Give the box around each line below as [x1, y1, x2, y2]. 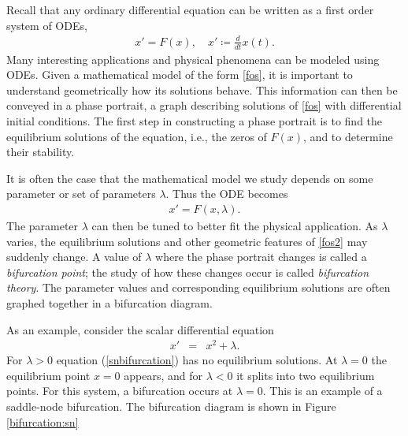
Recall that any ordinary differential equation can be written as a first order [6, 2, 374, 17]
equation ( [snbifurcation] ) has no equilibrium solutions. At [56, 352, 338, 368]
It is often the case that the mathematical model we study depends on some [6, 170, 373, 186]
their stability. [6, 143, 75, 160]
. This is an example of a [262, 382, 383, 399]
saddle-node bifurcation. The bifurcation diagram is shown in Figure [6, 397, 336, 414]
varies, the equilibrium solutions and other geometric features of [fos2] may [6, 233, 368, 249]
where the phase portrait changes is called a [155, 248, 367, 265]
